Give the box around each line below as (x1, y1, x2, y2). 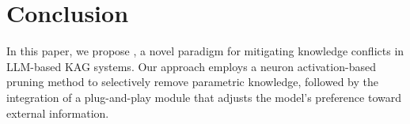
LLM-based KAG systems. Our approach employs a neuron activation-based (6, 58, 376, 74)
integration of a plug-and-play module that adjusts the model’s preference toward (6, 88, 401, 105)
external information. (6, 104, 109, 121)
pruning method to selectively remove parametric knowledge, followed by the (6, 73, 378, 90)
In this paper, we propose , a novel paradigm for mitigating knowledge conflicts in (6, 43, 404, 59)
